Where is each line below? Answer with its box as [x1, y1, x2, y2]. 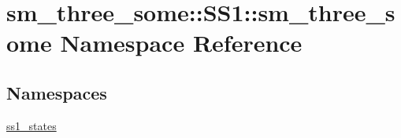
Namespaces [6, 80, 107, 104]
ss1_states [6, 117, 57, 133]
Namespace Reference [60, 27, 303, 59]
